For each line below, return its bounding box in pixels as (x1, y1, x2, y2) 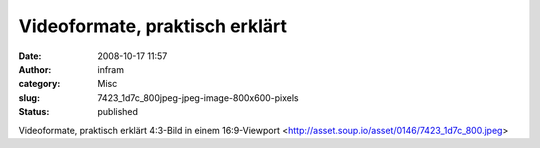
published (97, 106, 139, 118)
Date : (18, 50, 42, 62)
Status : (18, 106, 50, 118)
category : (18, 78, 61, 90)
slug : (18, 91, 40, 104)
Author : (18, 63, 52, 75)
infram (97, 63, 125, 75)
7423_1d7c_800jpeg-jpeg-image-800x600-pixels (97, 91, 299, 104)
